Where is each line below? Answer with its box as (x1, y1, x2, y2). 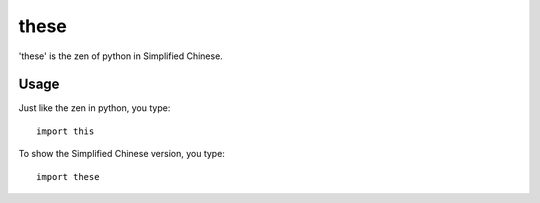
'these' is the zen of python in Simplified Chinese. (18, 50, 224, 62)
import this (36, 125, 95, 137)
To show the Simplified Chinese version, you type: (18, 148, 225, 160)
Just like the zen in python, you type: (18, 102, 171, 114)
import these (36, 171, 100, 182)
